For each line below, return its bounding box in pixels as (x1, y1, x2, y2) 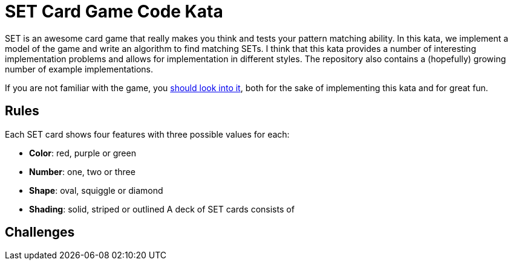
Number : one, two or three (29, 166, 136, 177)
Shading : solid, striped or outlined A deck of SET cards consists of (29, 203, 295, 214)
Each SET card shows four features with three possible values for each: (5, 129, 290, 139)
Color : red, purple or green (29, 147, 136, 158)
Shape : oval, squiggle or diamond (29, 185, 163, 196)
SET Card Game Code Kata (5, 1, 223, 22)
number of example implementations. (5, 63, 153, 74)
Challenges (5, 225, 75, 240)
